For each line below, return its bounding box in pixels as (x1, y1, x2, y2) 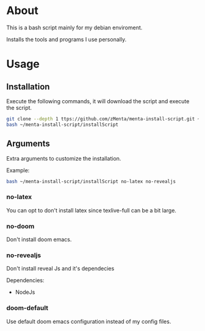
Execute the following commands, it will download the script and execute (6, 97, 190, 104)
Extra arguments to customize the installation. (6, 155, 121, 162)
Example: (6, 166, 30, 174)
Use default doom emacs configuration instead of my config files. (6, 318, 171, 325)
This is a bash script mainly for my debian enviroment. (6, 24, 143, 31)
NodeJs (15, 288, 35, 296)
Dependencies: (6, 277, 45, 284)
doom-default (6, 304, 49, 312)
